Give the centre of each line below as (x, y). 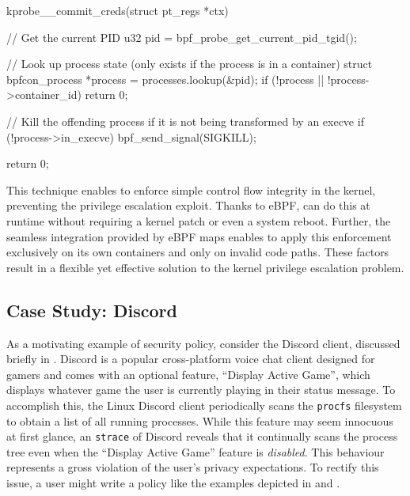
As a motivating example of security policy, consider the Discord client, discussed (203, 343)
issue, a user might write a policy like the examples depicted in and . (173, 482)
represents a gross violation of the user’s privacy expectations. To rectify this (193, 467)
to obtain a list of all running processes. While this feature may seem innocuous (200, 420)
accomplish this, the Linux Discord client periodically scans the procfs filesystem (204, 405)
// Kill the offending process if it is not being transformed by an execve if (185, 121)
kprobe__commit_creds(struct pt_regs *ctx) (118, 10)
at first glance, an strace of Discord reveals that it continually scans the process (202, 436)
